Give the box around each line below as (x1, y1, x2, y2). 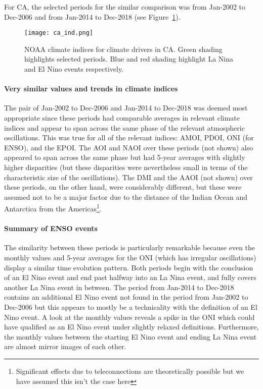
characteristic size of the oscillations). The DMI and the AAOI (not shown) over (4, 172, 253, 182)
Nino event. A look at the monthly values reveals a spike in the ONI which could (4, 311, 255, 322)
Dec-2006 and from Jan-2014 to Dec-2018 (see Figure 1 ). (4, 11, 181, 22)
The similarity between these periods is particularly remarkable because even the (4, 242, 255, 253)
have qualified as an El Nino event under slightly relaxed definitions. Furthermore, (4, 321, 259, 332)
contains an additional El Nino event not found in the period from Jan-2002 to (4, 292, 248, 302)
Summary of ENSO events (4, 223, 98, 234)
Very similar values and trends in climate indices (4, 83, 178, 94)
